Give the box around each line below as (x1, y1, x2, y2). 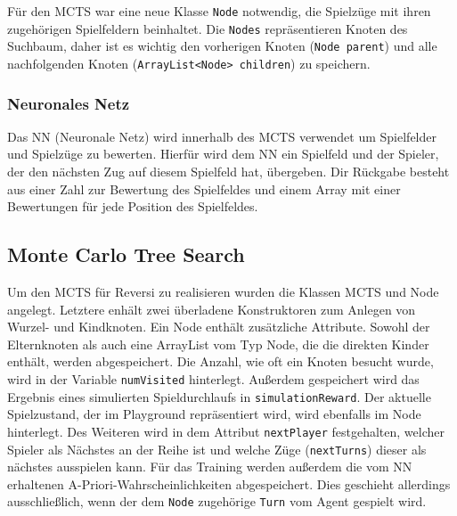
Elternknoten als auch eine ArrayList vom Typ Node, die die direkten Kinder (7, 334, 429, 353)
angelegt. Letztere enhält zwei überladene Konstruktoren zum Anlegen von (7, 299, 416, 318)
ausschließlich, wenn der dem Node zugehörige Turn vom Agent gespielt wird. (7, 492, 427, 511)
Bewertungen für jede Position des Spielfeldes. (7, 197, 258, 216)
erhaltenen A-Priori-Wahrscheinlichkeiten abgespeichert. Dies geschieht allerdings (7, 474, 451, 493)
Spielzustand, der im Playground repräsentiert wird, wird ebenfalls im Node (7, 405, 421, 423)
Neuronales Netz (7, 92, 130, 114)
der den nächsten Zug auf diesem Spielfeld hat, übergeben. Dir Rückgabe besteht (7, 162, 450, 181)
